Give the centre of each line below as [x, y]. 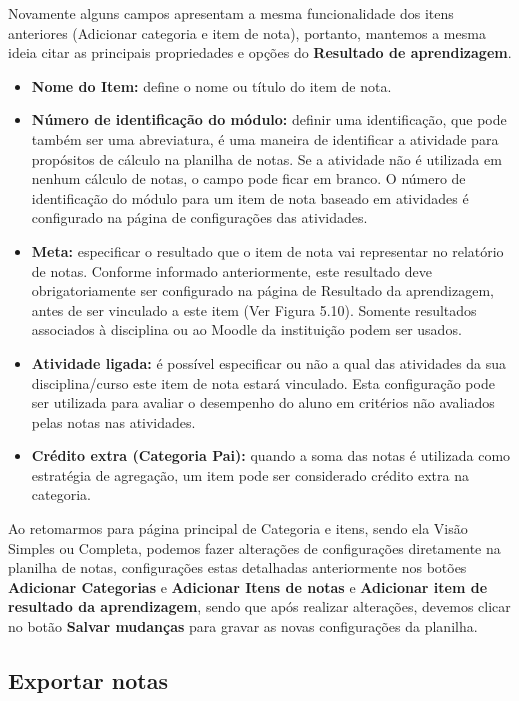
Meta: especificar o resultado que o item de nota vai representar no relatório [267, 250]
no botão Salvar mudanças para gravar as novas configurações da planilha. [243, 626]
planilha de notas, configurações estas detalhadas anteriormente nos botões [237, 567]
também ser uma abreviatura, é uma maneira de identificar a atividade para [265, 138]
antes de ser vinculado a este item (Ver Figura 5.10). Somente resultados [254, 309]
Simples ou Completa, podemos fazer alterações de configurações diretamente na [254, 547]
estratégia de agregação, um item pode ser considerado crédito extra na [250, 474]
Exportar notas [88, 680]
